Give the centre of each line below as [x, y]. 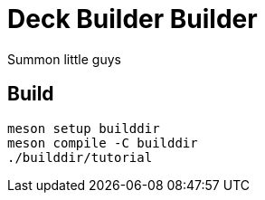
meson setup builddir [84, 128]
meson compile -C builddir [103, 143]
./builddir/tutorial [80, 157]
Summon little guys [64, 59]
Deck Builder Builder [132, 19]
